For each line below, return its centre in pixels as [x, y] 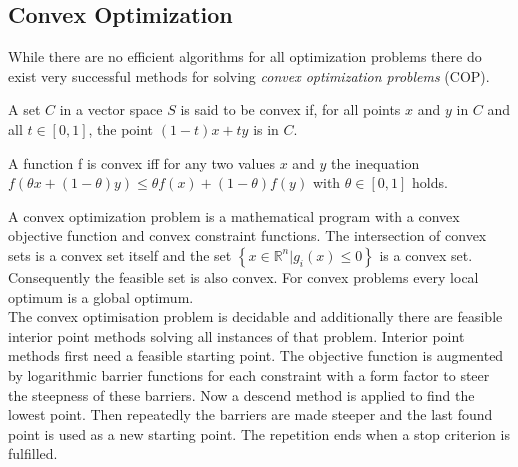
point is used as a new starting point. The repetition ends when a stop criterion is [259, 433]
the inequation [375, 162]
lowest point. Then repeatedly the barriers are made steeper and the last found [250, 414]
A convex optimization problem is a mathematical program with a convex [234, 215]
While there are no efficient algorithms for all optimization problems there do [245, 56]
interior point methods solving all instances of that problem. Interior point [236, 335]
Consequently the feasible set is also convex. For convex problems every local [243, 276]
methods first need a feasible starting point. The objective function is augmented [256, 355]
